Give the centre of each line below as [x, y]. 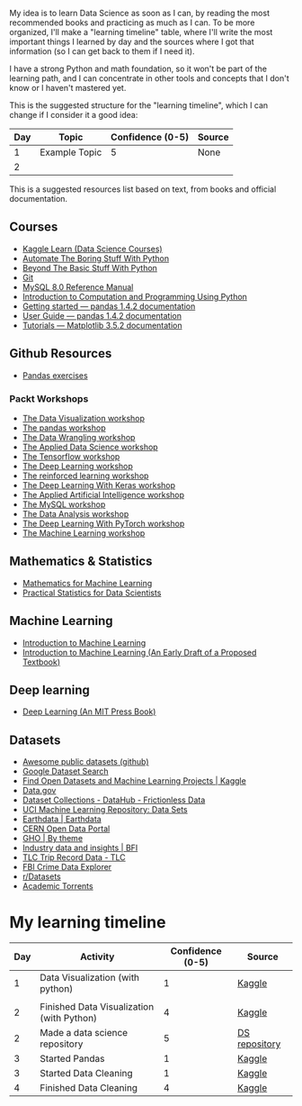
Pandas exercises [55, 375]
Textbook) [41, 662]
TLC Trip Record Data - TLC [74, 857]
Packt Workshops [49, 398]
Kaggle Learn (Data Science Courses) [93, 249]
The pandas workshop [64, 428]
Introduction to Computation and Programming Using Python [134, 296]
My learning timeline [88, 923]
